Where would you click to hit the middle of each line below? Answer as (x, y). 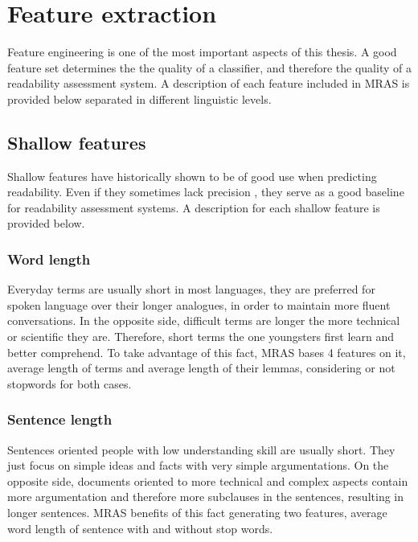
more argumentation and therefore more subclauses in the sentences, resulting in (206, 497)
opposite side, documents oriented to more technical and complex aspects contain (208, 480)
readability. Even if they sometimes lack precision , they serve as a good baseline (206, 192)
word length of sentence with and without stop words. (140, 528)
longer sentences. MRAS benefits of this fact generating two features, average (197, 513)
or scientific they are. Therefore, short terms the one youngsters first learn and (201, 337)
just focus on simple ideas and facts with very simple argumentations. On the (198, 465)
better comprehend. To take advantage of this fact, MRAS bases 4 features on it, (207, 352)
